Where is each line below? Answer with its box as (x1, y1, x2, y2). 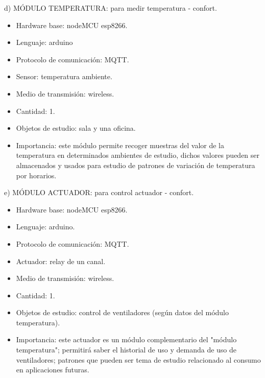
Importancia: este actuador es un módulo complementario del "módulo (16, 334, 237, 345)
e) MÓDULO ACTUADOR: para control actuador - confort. (4, 187, 194, 198)
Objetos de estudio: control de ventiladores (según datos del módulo (16, 307, 229, 318)
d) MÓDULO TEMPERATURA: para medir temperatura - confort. (4, 3, 217, 13)
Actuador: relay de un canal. (16, 255, 106, 266)
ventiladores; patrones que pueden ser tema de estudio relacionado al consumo (16, 354, 261, 365)
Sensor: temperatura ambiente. (16, 71, 112, 82)
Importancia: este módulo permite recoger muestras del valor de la (16, 139, 224, 150)
